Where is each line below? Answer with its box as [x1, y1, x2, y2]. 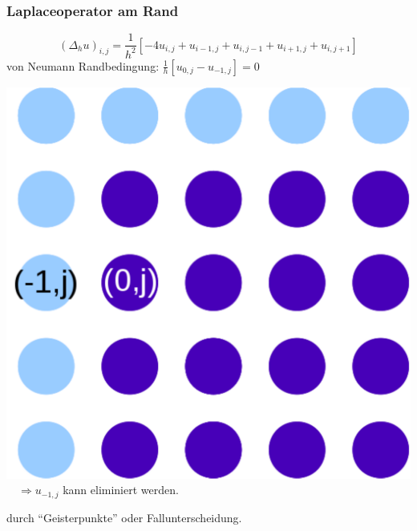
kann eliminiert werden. [63, 481, 179, 498]
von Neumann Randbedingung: [6, 57, 160, 74]
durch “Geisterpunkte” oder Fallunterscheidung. [6, 509, 242, 525]
